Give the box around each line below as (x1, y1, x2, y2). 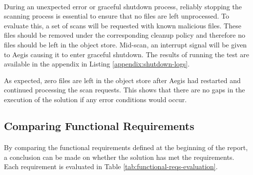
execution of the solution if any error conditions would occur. (4, 94, 187, 104)
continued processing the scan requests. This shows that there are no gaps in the (4, 85, 245, 95)
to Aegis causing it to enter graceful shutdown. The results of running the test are (4, 49, 249, 59)
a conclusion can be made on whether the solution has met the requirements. (4, 152, 234, 162)
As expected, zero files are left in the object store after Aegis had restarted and (4, 75, 241, 85)
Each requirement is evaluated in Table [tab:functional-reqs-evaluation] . (4, 161, 218, 172)
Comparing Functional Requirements (4, 118, 194, 133)
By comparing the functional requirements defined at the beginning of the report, (4, 142, 248, 152)
